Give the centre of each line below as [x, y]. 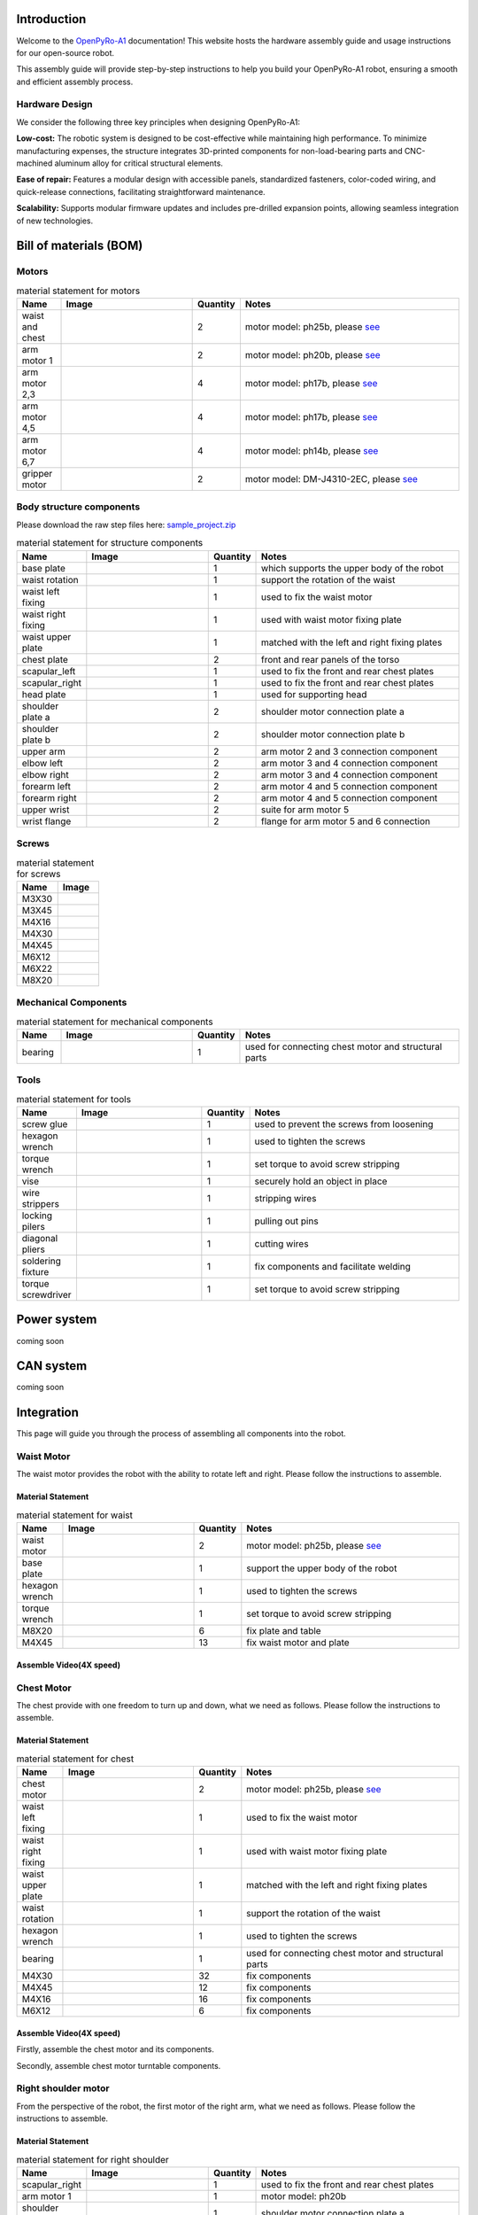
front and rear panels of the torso [331, 659]
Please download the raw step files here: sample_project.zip [126, 525]
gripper [37, 474]
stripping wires [285, 1198]
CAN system [52, 1366]
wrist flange [46, 821]
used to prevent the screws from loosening [344, 1123]
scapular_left [49, 671]
